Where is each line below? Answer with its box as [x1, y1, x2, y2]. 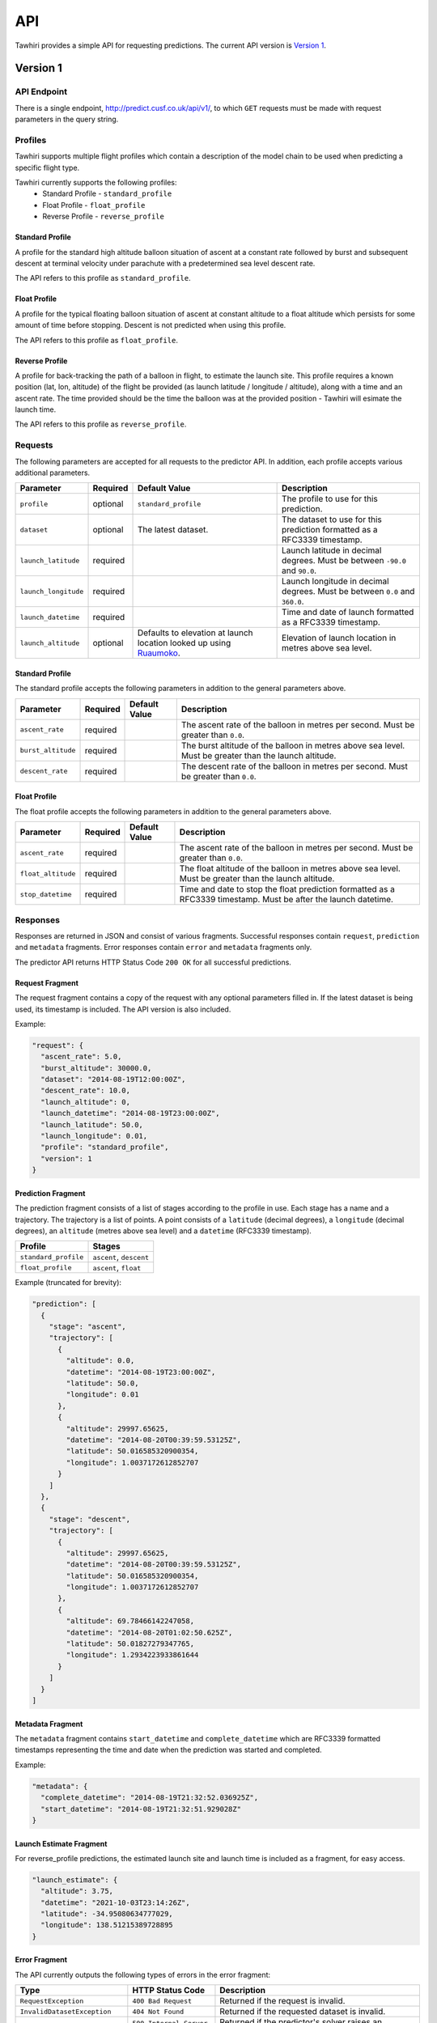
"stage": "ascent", [49, 1322, 127, 1331]
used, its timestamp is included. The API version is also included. [15, 1004, 231, 1014]
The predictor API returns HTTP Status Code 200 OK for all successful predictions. [15, 957, 291, 967]
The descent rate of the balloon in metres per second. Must [180, 761, 409, 772]
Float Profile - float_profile [42, 200, 146, 210]
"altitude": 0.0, [66, 1356, 135, 1365]
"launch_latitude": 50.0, [40, 1120, 143, 1129]
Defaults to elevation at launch [137, 627, 254, 638]
